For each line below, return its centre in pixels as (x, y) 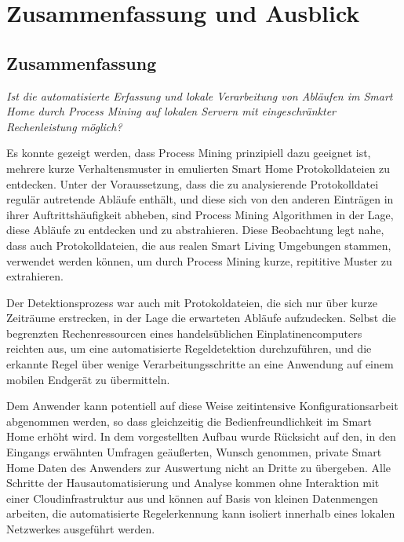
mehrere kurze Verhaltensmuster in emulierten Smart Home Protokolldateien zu (198, 168)
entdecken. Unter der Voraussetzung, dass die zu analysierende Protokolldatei (193, 183)
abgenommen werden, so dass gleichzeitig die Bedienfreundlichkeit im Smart (189, 421)
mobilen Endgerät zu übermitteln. (88, 379)
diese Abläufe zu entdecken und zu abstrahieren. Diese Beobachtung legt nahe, (195, 230)
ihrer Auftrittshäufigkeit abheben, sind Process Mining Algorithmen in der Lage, (200, 214)
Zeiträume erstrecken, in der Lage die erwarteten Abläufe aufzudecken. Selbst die (201, 318)
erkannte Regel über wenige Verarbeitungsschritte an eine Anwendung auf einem (200, 364)
